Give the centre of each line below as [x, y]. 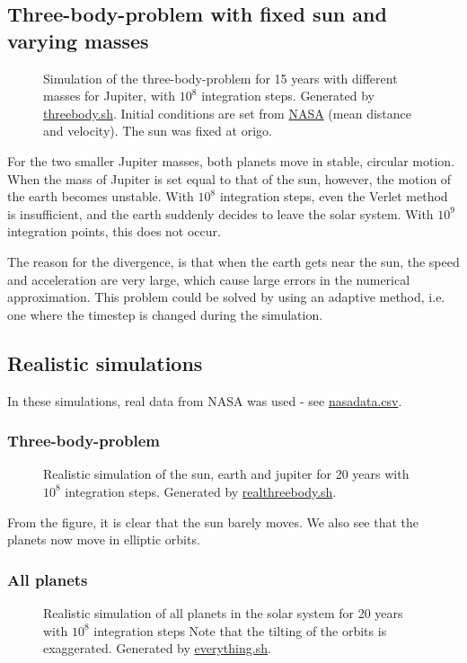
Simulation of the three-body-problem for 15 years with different [220, 78]
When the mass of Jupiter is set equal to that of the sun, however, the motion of [229, 178]
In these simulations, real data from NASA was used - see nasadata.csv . [205, 400]
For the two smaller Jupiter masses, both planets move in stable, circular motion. [231, 160]
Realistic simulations [105, 362]
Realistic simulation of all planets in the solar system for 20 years [223, 612]
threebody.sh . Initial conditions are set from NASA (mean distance [227, 113]
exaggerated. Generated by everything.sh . [157, 648]
